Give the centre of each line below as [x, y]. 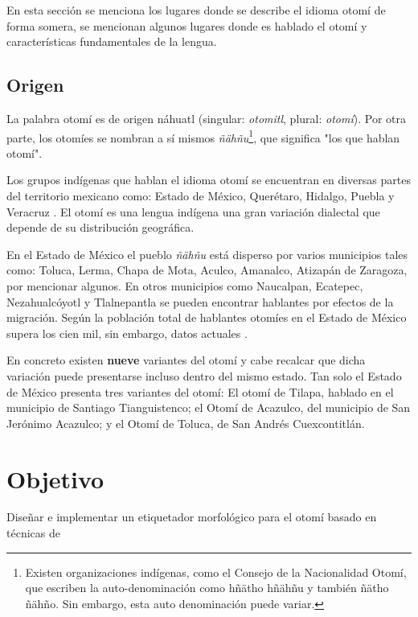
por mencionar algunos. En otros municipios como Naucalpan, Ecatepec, [185, 285]
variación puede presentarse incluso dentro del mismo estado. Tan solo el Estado [204, 375]
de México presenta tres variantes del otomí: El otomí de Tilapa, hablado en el [200, 391]
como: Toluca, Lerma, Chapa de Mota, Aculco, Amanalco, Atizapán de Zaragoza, [207, 270]
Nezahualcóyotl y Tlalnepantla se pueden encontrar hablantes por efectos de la [200, 301]
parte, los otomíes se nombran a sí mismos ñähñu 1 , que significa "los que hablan [203, 136]
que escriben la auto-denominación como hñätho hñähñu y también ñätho [207, 588]
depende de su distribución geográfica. [100, 227]
